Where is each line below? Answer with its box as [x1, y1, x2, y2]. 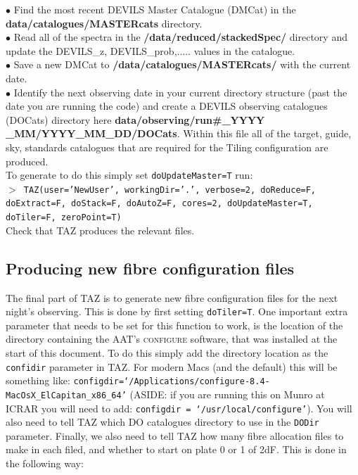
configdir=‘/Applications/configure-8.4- [73, 376, 270, 387]
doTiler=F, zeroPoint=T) [6, 213, 122, 223]
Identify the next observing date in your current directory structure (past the [13, 84, 347, 99]
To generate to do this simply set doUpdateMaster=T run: [6, 167, 253, 182]
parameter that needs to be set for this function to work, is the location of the [6, 317, 343, 332]
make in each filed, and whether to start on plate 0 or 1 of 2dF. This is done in [6, 442, 347, 457]
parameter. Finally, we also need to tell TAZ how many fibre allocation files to [6, 428, 344, 443]
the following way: [6, 456, 84, 471]
